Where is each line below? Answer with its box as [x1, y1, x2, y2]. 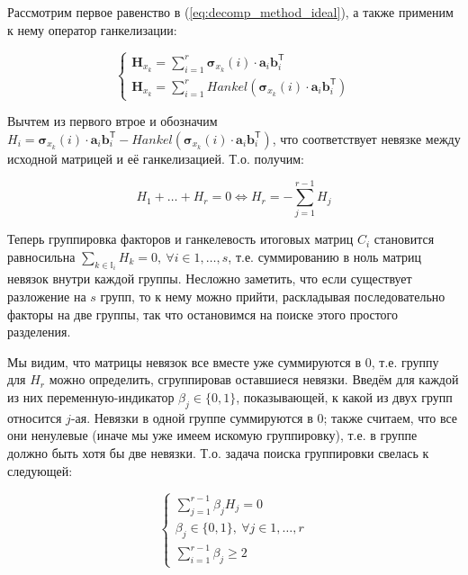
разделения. [7, 322, 71, 341]
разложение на [7, 287, 86, 305]
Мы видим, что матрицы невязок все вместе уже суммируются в [7, 352, 362, 371]
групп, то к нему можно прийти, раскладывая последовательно [100, 287, 445, 305]
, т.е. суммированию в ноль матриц [228, 247, 421, 265]
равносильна [7, 247, 76, 265]
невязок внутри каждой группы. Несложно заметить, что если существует [7, 269, 412, 288]
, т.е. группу [371, 352, 439, 371]
